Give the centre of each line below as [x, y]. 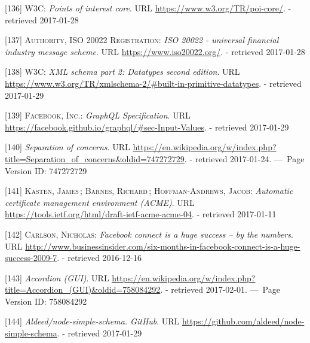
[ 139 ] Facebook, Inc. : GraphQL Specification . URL [98, 115]
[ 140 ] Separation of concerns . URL [67, 147]
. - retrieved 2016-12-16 [99, 258]
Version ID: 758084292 [46, 301]
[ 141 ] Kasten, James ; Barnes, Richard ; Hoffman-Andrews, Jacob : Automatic [149, 191]
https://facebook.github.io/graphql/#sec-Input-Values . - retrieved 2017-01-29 [147, 127]
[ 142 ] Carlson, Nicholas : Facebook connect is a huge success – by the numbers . [149, 234]
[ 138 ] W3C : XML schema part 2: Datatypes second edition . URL [122, 72]
